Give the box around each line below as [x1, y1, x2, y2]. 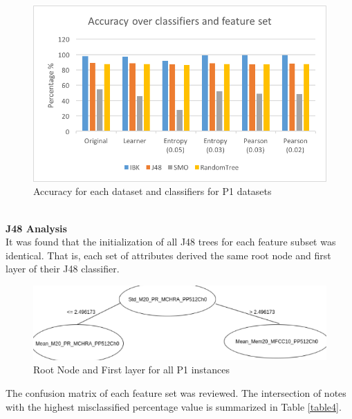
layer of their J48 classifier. [6, 261, 120, 276]
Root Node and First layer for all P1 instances [33, 362, 230, 377]
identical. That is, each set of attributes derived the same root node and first [6, 248, 331, 262]
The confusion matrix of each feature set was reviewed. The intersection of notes [6, 386, 346, 400]
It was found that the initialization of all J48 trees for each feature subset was [6, 234, 336, 249]
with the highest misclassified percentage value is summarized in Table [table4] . [6, 399, 342, 413]
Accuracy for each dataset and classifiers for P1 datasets [33, 184, 272, 198]
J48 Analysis [6, 221, 67, 235]
